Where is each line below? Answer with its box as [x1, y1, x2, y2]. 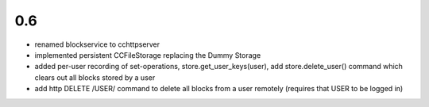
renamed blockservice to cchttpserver [34, 40, 160, 49]
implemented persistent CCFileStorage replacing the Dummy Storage [34, 50, 261, 59]
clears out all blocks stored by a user [34, 72, 156, 82]
